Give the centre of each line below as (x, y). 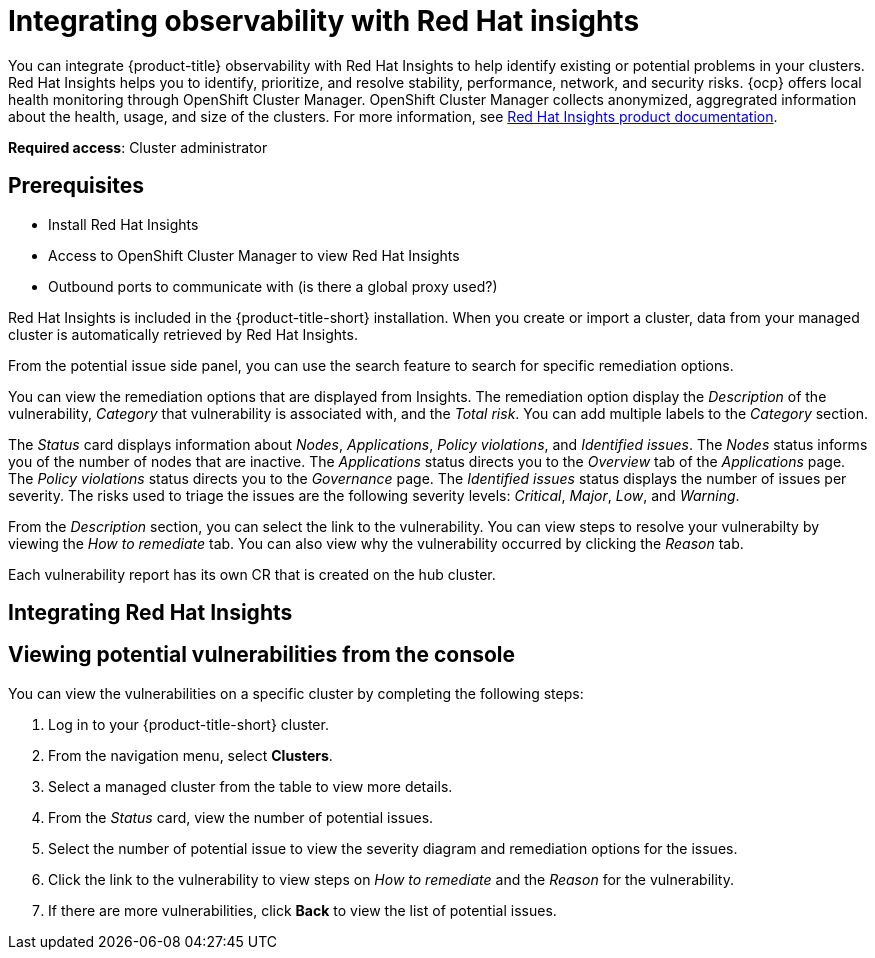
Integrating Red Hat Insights (150, 613)
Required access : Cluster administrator (138, 147)
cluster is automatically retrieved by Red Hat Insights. (183, 334)
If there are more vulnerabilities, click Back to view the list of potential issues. (302, 910)
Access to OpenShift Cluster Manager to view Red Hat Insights (254, 255)
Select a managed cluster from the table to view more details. (250, 786)
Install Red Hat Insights (123, 224)
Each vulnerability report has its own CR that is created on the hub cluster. (252, 574)
